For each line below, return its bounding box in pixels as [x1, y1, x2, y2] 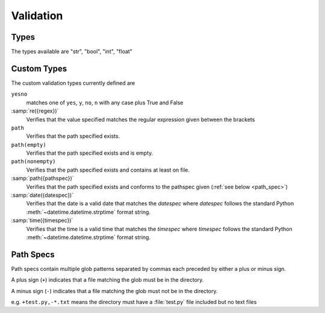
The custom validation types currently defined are [11, 79, 135, 87]
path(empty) [11, 141, 46, 148]
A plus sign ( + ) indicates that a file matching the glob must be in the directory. [11, 276, 204, 284]
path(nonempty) [11, 158, 57, 165]
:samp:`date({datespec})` [11, 191, 74, 199]
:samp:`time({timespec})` [11, 217, 73, 224]
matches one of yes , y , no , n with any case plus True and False [26, 99, 184, 106]
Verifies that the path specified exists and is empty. [26, 149, 153, 156]
